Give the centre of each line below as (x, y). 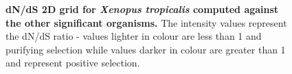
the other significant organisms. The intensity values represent (146, 22)
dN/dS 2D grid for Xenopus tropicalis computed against (142, 9)
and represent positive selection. (73, 63)
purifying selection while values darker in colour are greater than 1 (146, 49)
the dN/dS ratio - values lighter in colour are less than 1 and (134, 36)
